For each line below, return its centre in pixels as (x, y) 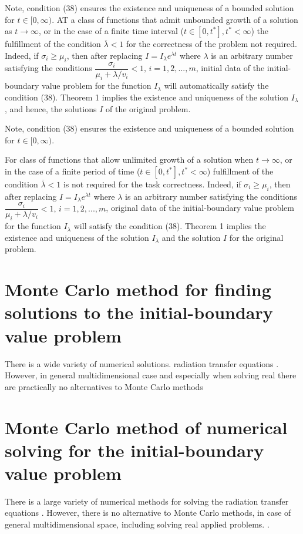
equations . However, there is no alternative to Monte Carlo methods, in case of (148, 513)
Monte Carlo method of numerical (146, 427)
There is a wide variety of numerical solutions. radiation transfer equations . (142, 363)
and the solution (191, 237)
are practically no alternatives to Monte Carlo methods (104, 386)
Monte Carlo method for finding (138, 289)
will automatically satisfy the (216, 85)
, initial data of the (230, 68)
